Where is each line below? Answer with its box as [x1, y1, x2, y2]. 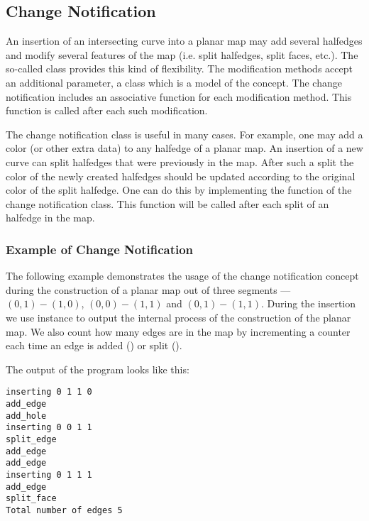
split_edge [6, 434, 57, 444]
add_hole [6, 410, 47, 421]
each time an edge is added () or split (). [6, 338, 182, 353]
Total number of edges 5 [6, 505, 123, 515]
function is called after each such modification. [6, 103, 208, 118]
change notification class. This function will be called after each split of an [6, 196, 329, 211]
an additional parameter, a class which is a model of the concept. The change [6, 75, 342, 89]
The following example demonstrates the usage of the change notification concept [6, 268, 359, 283]
